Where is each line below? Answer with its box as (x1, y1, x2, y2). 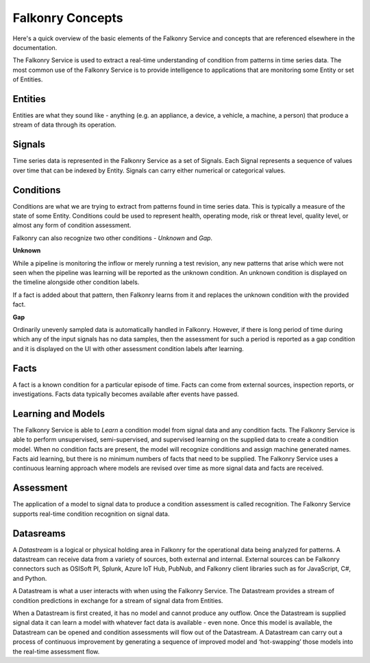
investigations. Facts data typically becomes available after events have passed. (12, 390, 239, 398)
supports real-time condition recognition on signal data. (12, 510, 170, 518)
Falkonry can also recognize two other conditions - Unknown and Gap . (12, 233, 212, 242)
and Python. (12, 574, 47, 582)
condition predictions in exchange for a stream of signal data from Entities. (12, 596, 223, 605)
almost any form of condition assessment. (12, 221, 132, 229)
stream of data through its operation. (12, 120, 116, 129)
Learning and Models (12, 408, 106, 419)
